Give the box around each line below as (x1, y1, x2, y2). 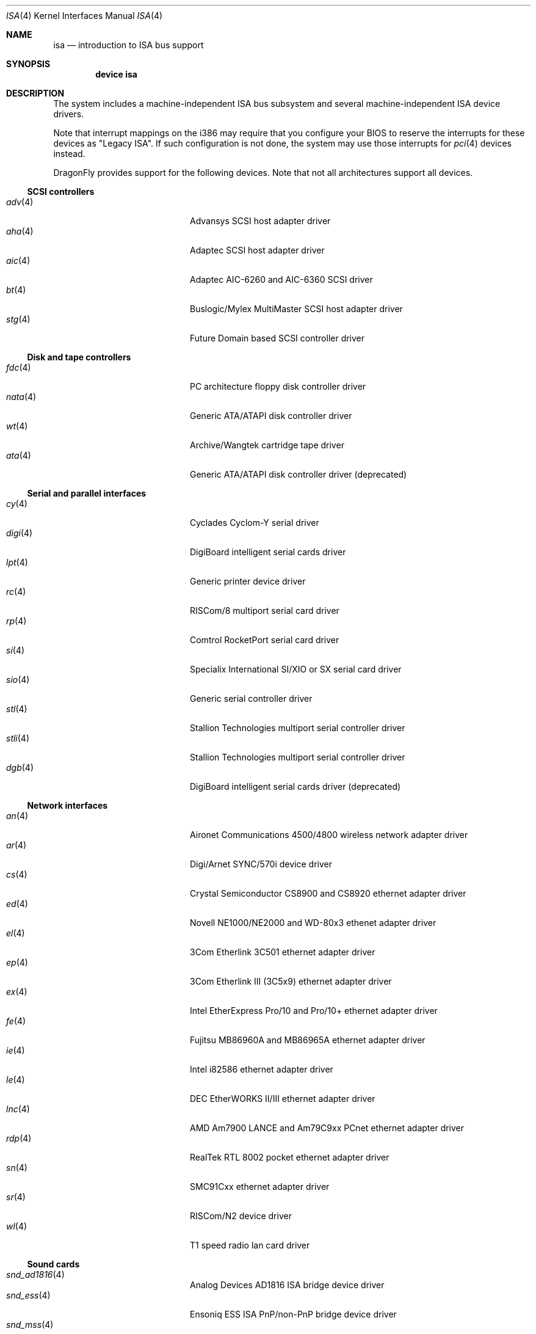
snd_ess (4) (6, 1290, 51, 1300)
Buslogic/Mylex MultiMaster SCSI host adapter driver (190, 304, 403, 314)
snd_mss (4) (6, 1319, 54, 1330)
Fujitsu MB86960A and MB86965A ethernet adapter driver (190, 1035, 426, 1045)
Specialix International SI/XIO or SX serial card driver (190, 664, 402, 674)
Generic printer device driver (190, 576, 306, 586)
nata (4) (6, 392, 37, 402)
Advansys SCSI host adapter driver (190, 216, 331, 226)
